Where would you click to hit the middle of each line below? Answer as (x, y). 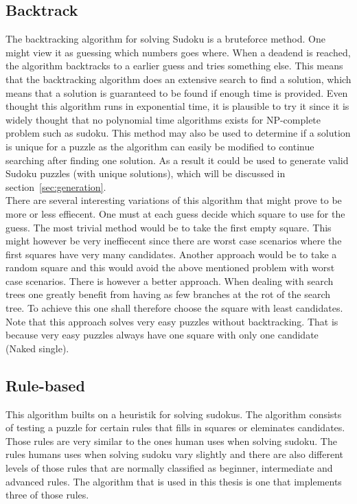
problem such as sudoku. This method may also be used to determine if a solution (178, 133)
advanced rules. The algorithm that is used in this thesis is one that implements (174, 481)
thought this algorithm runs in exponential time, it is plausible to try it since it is (177, 106)
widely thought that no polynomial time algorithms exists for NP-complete (163, 119)
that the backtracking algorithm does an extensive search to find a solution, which (178, 79)
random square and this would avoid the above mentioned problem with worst (170, 267)
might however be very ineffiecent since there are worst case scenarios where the (174, 241)
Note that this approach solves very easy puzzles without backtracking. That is (172, 321)
